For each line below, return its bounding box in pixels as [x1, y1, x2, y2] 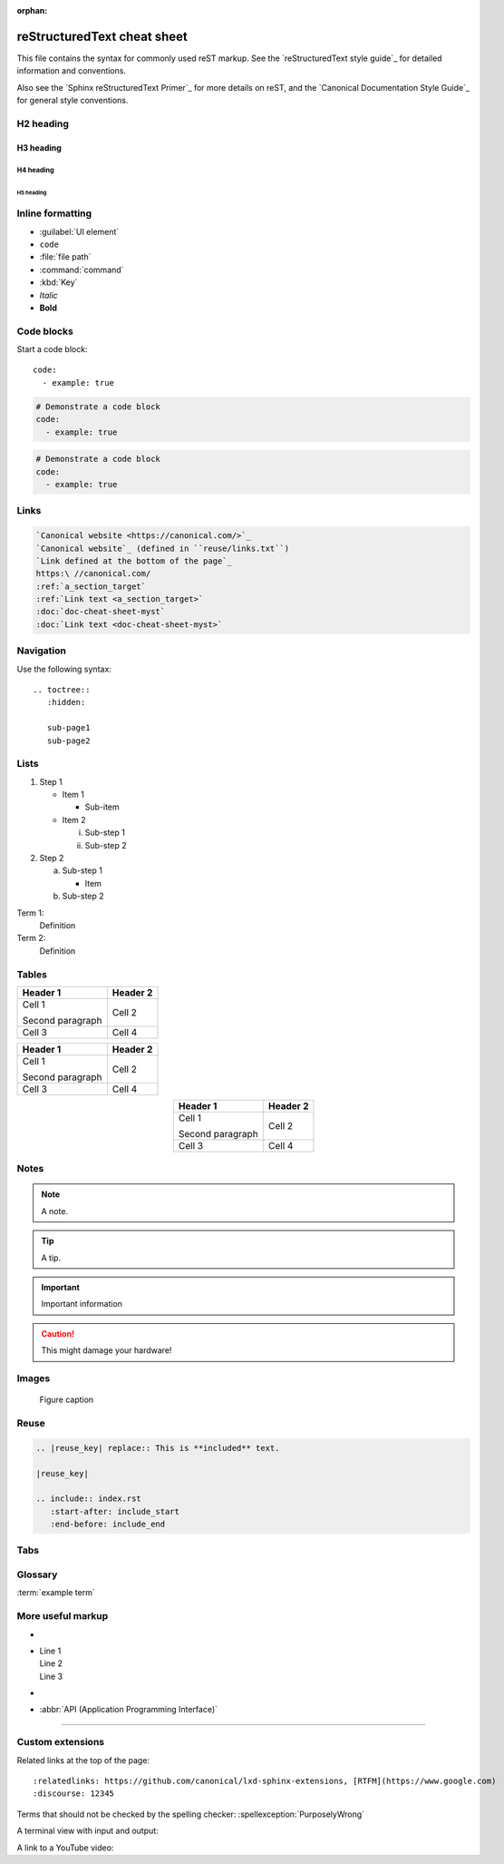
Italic [39, 289, 58, 300]
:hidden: [46, 697, 86, 708]
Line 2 [39, 1658, 63, 1669]
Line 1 [39, 1645, 62, 1656]
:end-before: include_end [50, 1519, 166, 1529]
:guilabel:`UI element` [39, 226, 120, 237]
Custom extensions [16, 1736, 104, 1749]
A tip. [41, 1252, 62, 1263]
